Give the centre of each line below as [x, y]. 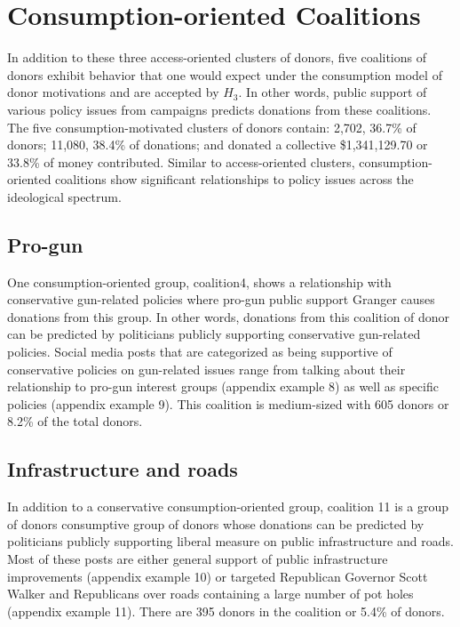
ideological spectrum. [64, 196]
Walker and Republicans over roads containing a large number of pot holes [210, 594]
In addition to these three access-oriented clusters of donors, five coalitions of [217, 57]
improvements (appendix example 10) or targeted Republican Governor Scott [218, 576]
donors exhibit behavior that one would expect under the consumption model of [225, 74]
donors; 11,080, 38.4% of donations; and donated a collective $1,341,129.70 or [218, 145]
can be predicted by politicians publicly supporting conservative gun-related [214, 334]
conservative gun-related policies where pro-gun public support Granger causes [221, 299]
